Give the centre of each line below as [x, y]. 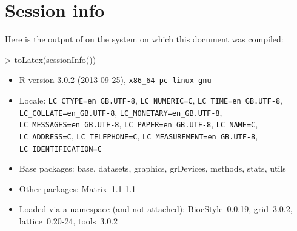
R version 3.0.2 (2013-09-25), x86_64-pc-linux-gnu [115, 80]
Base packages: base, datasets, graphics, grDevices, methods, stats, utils [152, 168]
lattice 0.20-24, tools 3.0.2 [68, 221]
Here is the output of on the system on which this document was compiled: [144, 39]
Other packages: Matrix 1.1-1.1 [78, 188]
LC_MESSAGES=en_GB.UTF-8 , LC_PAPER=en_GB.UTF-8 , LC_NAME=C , [138, 124]
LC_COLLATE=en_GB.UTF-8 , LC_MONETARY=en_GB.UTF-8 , [121, 112]
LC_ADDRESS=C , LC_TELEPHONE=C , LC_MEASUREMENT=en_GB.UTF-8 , [138, 136]
